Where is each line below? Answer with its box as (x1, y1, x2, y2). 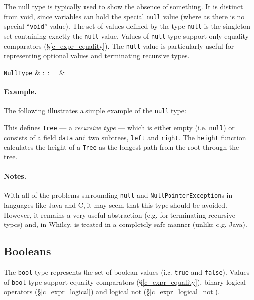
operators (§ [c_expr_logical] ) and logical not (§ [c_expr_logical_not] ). (4, 286, 220, 297)
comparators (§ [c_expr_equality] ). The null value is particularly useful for (4, 40, 234, 51)
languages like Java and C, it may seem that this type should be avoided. (4, 199, 227, 210)
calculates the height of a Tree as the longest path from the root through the (4, 142, 239, 152)
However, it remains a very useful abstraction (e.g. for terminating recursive (4, 209, 235, 220)
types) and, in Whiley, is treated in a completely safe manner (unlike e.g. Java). (4, 219, 247, 229)
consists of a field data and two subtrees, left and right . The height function (4, 132, 246, 142)
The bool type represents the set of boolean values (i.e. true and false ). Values (4, 266, 250, 277)
